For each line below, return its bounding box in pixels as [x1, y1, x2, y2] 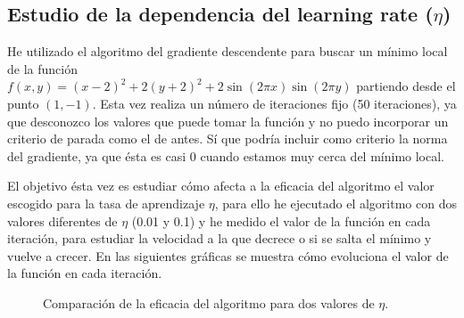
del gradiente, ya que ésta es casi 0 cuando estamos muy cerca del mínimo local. [7, 146, 444, 165]
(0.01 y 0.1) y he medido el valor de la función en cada [131, 211, 431, 230]
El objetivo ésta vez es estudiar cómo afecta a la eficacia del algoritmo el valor [7, 176, 435, 195]
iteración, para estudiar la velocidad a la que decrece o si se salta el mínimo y [7, 229, 432, 248]
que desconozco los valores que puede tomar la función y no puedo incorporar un [7, 111, 449, 130]
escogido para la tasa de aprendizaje [7, 193, 205, 212]
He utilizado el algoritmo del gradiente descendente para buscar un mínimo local [7, 42, 448, 61]
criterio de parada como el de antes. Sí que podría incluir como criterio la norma [7, 129, 448, 148]
